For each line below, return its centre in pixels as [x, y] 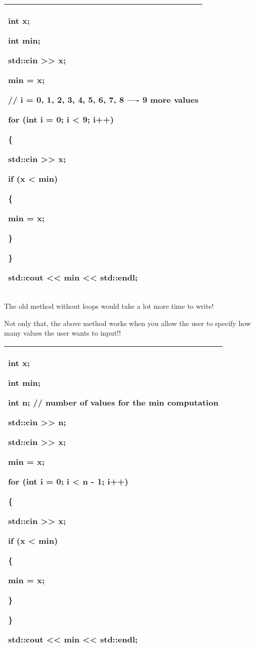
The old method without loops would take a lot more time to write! [109, 306]
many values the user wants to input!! [62, 333]
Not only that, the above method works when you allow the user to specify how [127, 323]
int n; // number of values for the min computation [113, 402]
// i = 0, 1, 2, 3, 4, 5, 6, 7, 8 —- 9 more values [103, 99]
